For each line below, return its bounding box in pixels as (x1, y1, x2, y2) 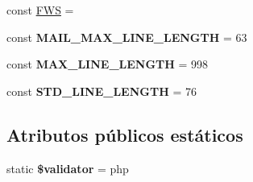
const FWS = (6, 2, 74, 18)
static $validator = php (6, 159, 129, 176)
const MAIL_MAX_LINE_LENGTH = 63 (6, 28, 247, 45)
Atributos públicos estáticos (6, 122, 243, 147)
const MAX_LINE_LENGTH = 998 (6, 56, 209, 72)
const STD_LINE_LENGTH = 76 (6, 82, 197, 99)
